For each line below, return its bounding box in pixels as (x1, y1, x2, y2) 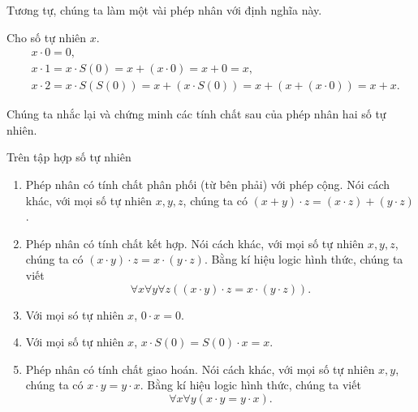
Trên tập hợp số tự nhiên (6, 148, 131, 165)
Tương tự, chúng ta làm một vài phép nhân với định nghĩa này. (6, 2, 322, 18)
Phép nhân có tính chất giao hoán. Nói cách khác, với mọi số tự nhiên (25, 360, 375, 377)
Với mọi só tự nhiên (25, 306, 124, 323)
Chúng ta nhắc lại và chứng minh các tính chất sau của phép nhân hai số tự (6, 105, 386, 122)
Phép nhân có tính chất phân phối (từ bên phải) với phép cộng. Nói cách (25, 176, 390, 193)
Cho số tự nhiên (6, 28, 87, 45)
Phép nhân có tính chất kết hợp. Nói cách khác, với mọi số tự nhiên (25, 234, 364, 251)
